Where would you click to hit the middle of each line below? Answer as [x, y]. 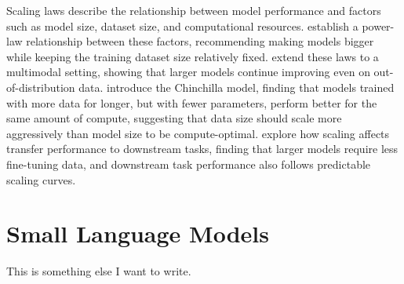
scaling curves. [41, 179]
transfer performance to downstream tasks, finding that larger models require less [202, 149]
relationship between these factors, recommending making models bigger [200, 41]
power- [378, 25]
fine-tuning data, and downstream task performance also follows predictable [189, 164]
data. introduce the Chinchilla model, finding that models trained [237, 87]
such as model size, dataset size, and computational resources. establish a [182, 25]
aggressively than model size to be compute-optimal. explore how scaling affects [198, 133]
